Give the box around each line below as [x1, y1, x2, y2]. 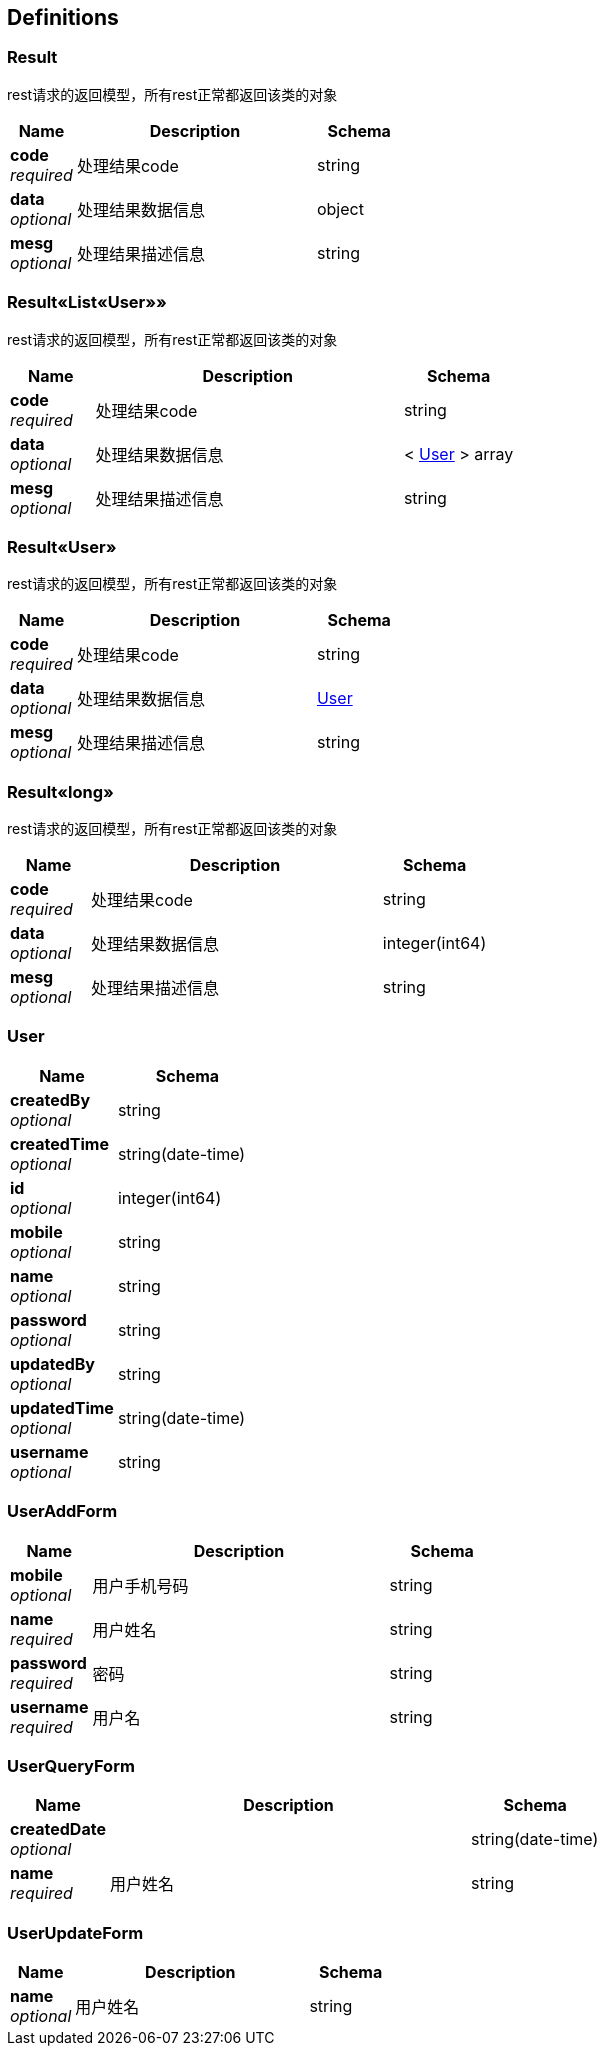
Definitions [7, 5, 119, 30]
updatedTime [10, 1397, 114, 1418]
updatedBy [10, 1353, 95, 1374]
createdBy [10, 1089, 91, 1110]
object [316, 198, 364, 219]
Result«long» [7, 781, 114, 802]
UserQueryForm [7, 1755, 135, 1776]
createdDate [10, 1819, 106, 1840]
